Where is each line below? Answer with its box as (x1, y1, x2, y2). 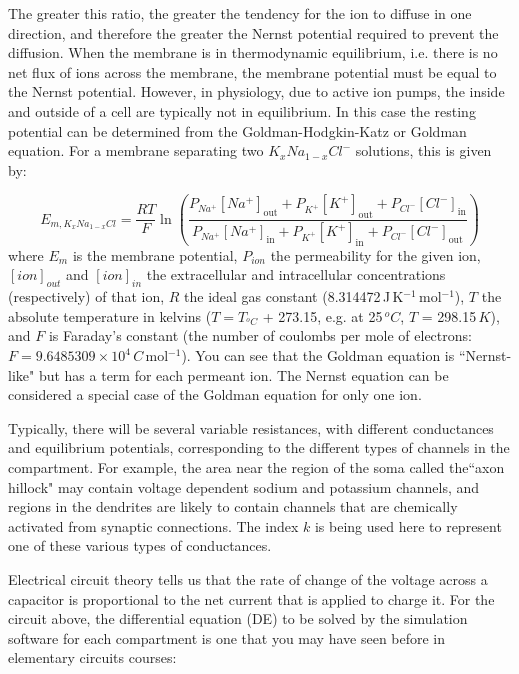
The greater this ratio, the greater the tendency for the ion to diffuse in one (8, 3, 472, 23)
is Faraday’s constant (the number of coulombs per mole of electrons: (48, 325, 472, 346)
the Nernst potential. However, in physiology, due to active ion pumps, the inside (8, 81, 505, 102)
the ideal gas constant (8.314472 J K (184, 286, 404, 307)
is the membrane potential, (72, 244, 238, 265)
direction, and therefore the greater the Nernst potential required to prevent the (8, 22, 499, 43)
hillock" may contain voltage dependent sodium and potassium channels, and (8, 476, 480, 497)
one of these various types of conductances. (8, 535, 272, 556)
